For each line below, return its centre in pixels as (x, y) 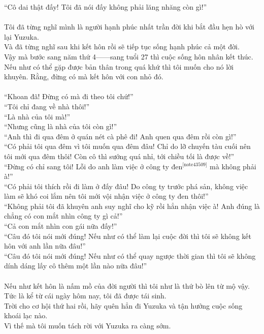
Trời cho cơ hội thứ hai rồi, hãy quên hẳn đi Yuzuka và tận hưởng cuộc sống (123, 305)
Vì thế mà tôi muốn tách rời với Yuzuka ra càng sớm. (88, 325)
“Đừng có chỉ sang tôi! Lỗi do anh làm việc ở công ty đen (93, 166)
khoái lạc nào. (26, 315)
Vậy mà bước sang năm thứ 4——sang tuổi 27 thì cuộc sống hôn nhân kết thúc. (129, 56)
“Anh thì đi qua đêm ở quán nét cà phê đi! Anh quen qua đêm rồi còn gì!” (120, 136)
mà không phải (233, 166)
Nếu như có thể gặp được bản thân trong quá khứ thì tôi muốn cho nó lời (119, 66)
